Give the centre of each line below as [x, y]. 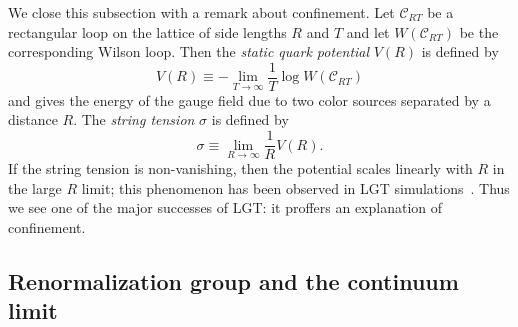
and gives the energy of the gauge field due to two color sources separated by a [249, 99]
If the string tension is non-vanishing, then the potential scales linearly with [240, 168]
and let [368, 31]
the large [35, 187]
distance [33, 119]
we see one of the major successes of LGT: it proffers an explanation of [225, 207]
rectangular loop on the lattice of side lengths [147, 31]
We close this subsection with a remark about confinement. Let [201, 12]
